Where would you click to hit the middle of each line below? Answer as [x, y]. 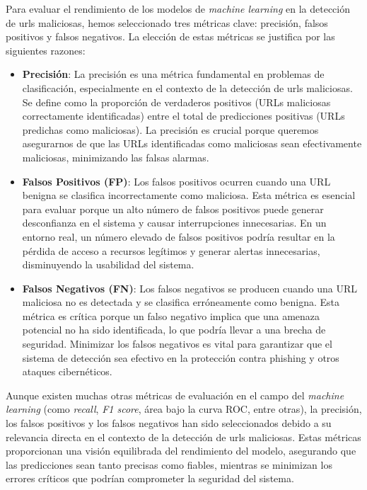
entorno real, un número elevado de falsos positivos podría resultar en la [179, 236]
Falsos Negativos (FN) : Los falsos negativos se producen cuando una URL [190, 288]
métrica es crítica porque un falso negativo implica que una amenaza [171, 315]
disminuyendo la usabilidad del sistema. [108, 264]
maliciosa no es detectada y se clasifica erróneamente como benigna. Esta [181, 302]
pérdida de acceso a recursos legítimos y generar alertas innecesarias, [171, 250]
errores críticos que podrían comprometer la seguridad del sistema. [150, 478]
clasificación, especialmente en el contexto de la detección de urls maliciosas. [187, 87]
